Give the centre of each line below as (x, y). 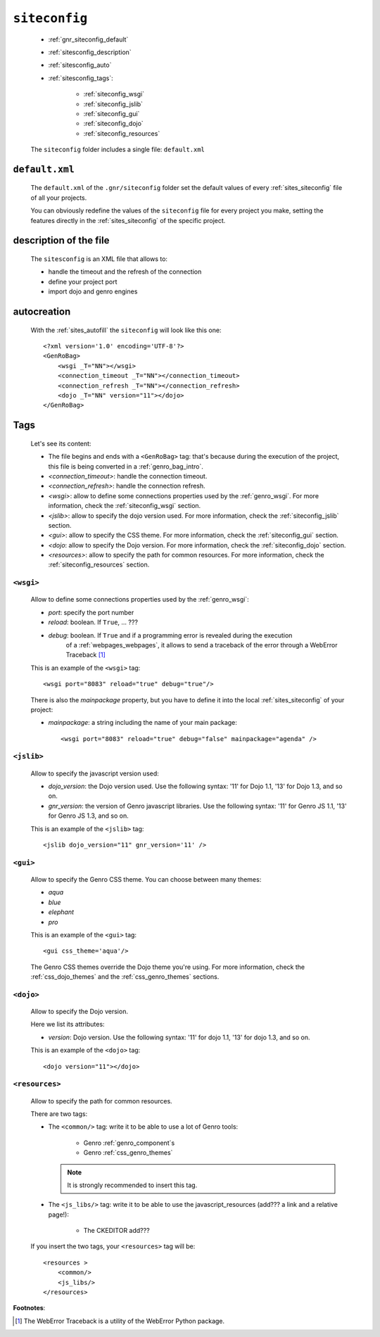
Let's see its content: (61, 443)
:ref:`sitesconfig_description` (90, 52)
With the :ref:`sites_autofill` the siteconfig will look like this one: (126, 330)
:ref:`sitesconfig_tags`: (81, 78)
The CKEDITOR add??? (117, 1231)
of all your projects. (59, 198)
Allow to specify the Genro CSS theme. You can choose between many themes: (146, 879)
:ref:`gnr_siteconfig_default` (88, 39)
